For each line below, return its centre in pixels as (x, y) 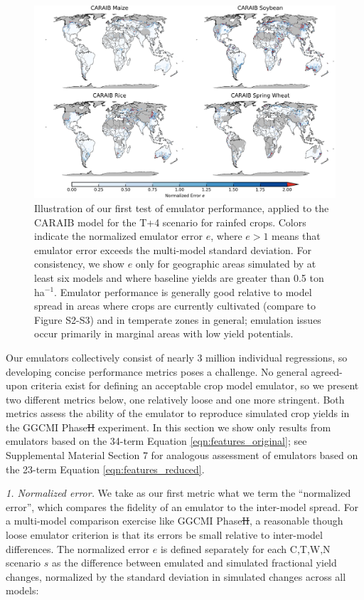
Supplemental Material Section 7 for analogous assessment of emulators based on (182, 455)
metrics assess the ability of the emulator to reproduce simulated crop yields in (178, 413)
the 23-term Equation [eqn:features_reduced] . (105, 469)
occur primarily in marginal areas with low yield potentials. (164, 333)
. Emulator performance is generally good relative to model (183, 291)
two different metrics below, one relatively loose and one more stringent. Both (175, 399)
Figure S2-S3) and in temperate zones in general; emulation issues (178, 319)
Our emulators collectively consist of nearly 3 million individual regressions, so (177, 357)
